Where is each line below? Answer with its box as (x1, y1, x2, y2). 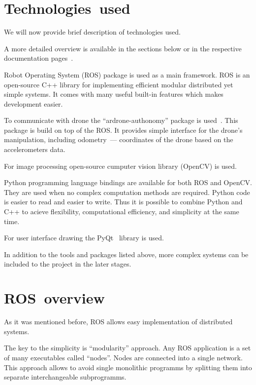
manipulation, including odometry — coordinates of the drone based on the (4, 134, 233, 145)
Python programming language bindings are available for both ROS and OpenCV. (4, 177, 252, 188)
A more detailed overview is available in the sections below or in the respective (4, 43, 242, 53)
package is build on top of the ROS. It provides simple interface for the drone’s (4, 124, 243, 135)
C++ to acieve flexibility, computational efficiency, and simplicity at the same (4, 206, 239, 217)
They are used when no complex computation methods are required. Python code (4, 187, 250, 197)
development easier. (4, 98, 63, 109)
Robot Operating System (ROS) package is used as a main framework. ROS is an (4, 69, 250, 79)
